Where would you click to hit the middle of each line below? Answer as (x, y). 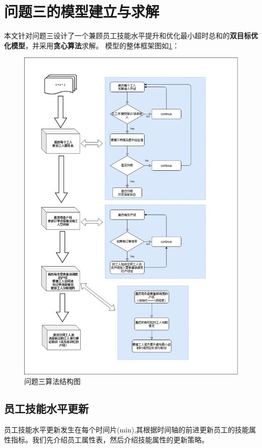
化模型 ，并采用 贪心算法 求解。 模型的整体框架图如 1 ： (92, 45)
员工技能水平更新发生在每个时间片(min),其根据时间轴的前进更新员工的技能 (127, 430)
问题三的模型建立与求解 (82, 11)
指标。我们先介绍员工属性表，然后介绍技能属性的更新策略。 (110, 439)
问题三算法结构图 (52, 381)
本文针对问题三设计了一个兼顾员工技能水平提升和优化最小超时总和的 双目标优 (131, 36)
